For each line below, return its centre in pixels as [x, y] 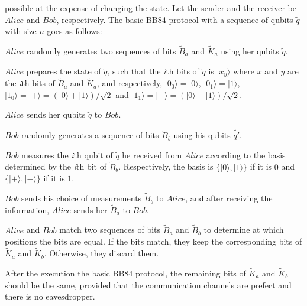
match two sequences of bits [110, 230]
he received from [152, 154]
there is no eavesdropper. [50, 296]
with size [21, 31]
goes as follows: [75, 31]
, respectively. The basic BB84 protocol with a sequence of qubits [175, 19]
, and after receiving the [229, 198]
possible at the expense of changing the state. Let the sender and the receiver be [151, 8]
